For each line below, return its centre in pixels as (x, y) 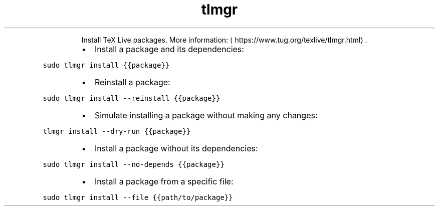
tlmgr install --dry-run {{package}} (117, 131)
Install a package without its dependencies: (176, 148)
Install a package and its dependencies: (169, 49)
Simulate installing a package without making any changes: (206, 115)
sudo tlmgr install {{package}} (106, 65)
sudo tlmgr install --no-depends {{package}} (134, 164)
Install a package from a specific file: (164, 181)
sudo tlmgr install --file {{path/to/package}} (138, 197)
